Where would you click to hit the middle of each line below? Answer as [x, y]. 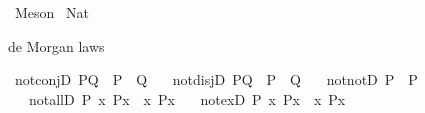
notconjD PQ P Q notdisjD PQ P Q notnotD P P [216, 79]
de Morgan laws [56, 45]
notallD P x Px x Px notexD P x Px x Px [187, 98]
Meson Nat [51, 12]
